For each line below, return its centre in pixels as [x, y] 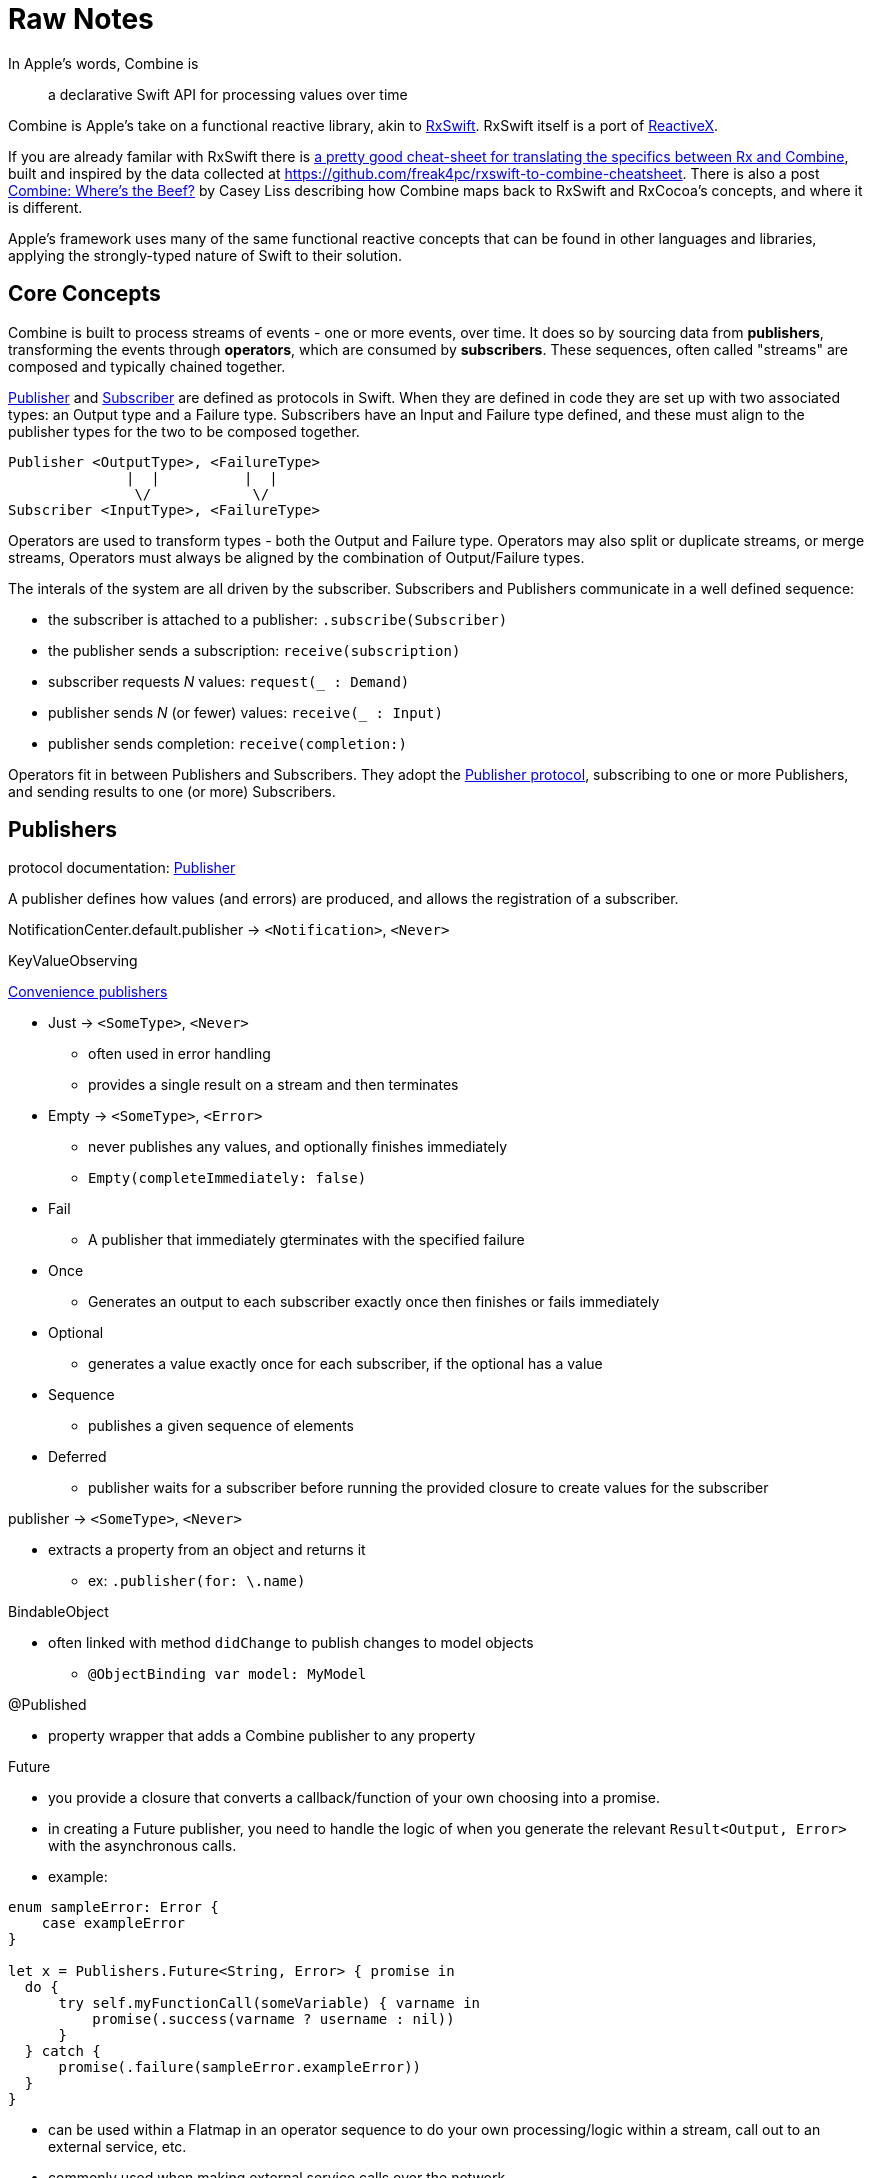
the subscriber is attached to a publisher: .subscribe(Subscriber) [278, 619]
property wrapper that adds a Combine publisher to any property [262, 1736]
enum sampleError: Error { [113, 1907]
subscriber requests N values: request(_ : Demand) [229, 681]
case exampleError [113, 1923]
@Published [47, 1705]
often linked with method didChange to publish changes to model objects [291, 1643]
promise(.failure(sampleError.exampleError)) [240, 2067]
